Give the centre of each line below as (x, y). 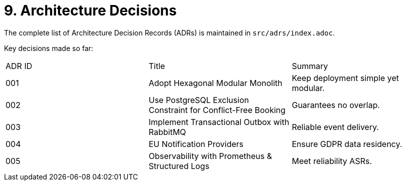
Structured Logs (179, 166)
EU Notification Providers (196, 144)
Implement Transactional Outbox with (219, 122)
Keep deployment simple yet (345, 78)
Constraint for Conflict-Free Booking (217, 110)
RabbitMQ (167, 132)
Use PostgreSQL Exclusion (199, 100)
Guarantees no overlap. (336, 105)
